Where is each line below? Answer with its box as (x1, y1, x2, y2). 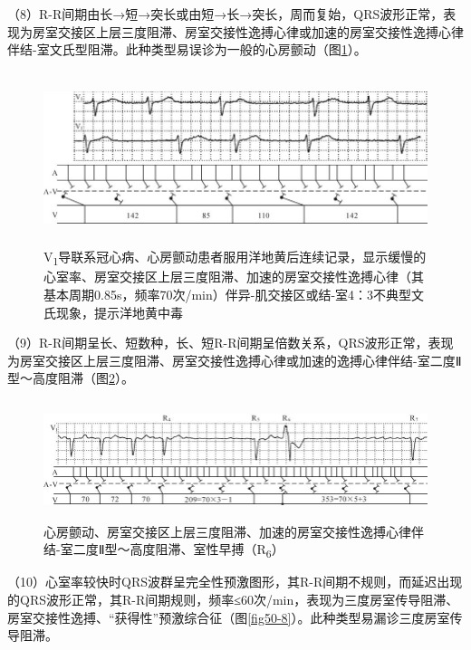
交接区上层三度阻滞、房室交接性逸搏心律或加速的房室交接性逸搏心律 (57, 22, 464, 41)
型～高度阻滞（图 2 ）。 (7, 368, 134, 387)
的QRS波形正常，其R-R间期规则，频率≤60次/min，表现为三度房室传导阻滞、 (7, 589, 459, 608)
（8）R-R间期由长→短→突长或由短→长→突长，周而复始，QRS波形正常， (7, 5, 444, 23)
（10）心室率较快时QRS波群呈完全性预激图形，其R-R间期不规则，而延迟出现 (7, 572, 463, 591)
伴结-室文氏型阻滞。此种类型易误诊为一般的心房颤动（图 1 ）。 (7, 40, 367, 59)
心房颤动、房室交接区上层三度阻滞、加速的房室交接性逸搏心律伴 (43, 521, 424, 540)
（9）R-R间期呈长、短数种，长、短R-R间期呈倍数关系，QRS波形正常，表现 (7, 333, 454, 352)
